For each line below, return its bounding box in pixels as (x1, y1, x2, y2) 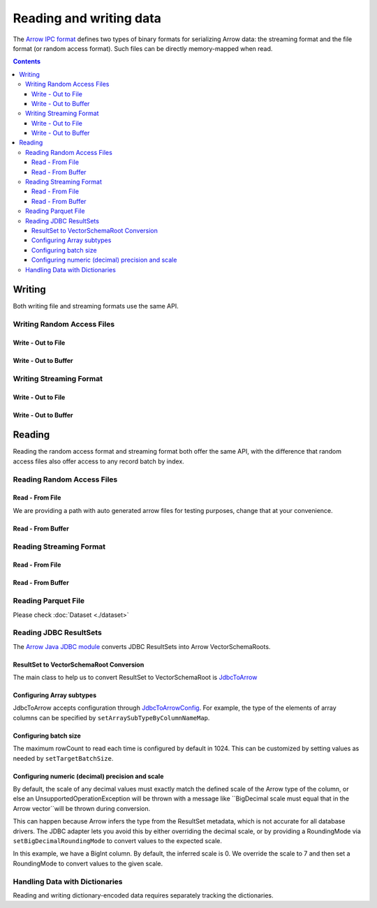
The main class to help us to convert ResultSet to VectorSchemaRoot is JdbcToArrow (13, 673, 258, 682)
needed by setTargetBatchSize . (13, 754, 114, 762)
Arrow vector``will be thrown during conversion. (13, 804, 150, 812)
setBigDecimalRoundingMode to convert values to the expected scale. (13, 836, 223, 844)
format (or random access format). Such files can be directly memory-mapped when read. (13, 44, 273, 52)
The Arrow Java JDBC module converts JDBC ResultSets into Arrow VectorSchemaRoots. (13, 642, 271, 650)
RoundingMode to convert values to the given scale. (13, 859, 163, 868)
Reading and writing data (13, 10, 162, 26)
